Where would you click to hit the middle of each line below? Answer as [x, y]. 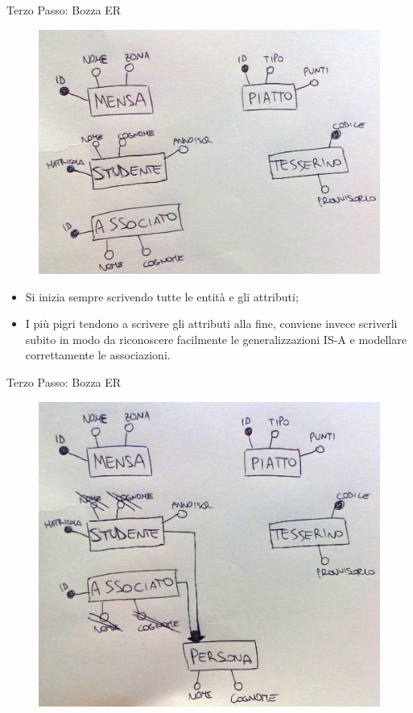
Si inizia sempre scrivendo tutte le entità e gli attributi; [162, 296]
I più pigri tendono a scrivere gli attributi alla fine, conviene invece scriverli [211, 323]
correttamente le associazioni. [98, 355]
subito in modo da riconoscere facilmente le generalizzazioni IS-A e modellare [216, 339]
